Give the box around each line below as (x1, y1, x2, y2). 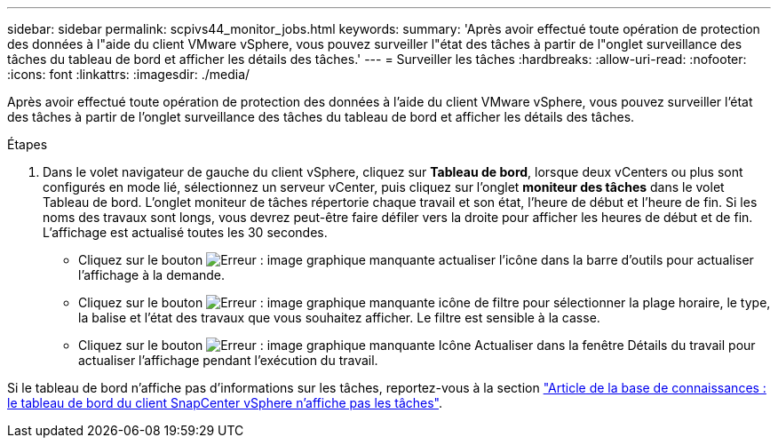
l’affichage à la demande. (78, 267, 226, 282)
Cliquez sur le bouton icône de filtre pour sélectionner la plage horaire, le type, (78, 295, 771, 310)
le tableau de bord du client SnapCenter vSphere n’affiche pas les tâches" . (7, 395, 443, 410)
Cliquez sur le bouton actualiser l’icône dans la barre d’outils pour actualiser (78, 252, 754, 267)
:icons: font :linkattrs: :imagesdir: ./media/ (7, 67, 250, 82)
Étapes (7, 137, 48, 152)
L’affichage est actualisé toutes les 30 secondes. (43, 225, 328, 240)
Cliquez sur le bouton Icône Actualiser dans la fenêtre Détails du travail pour (78, 338, 756, 353)
